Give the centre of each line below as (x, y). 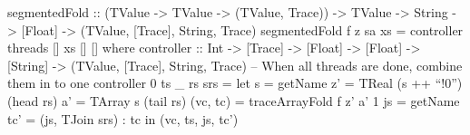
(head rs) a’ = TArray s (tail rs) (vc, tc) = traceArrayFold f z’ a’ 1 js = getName (234, 100)
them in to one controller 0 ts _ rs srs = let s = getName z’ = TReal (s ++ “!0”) (235, 83)
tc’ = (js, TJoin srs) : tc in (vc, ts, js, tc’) (123, 118)
